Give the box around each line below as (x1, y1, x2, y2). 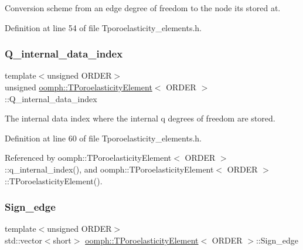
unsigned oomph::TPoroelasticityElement (5, 81, 152, 93)
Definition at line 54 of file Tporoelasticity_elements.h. (5, 21, 202, 33)
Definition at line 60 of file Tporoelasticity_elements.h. (5, 131, 202, 144)
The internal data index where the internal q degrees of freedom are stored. (5, 112, 275, 124)
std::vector (5, 234, 42, 246)
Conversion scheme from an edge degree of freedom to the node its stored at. (5, 2, 281, 13)
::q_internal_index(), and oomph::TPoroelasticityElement (5, 163, 214, 175)
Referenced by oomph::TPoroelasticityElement (5, 151, 172, 164)
